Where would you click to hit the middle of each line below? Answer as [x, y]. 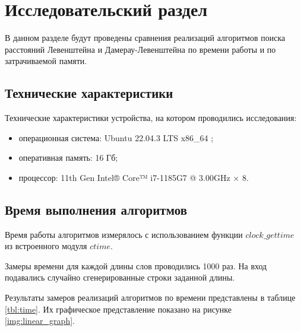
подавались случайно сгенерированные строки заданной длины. [120, 277]
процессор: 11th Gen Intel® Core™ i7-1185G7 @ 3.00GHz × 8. [134, 177]
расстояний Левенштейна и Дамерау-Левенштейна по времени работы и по [140, 49]
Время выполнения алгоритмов [96, 209]
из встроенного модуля [46, 246]
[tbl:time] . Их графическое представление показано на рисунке [118, 309]
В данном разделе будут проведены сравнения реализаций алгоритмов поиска [145, 38]
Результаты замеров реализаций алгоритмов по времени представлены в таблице [150, 297]
